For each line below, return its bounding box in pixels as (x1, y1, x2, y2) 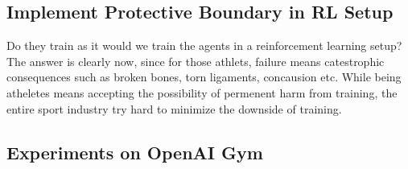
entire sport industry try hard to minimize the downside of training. (6, 100, 342, 117)
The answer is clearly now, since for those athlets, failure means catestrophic (6, 52, 385, 69)
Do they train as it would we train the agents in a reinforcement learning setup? (6, 37, 402, 54)
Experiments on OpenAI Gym (6, 139, 263, 164)
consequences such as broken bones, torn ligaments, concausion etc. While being (6, 68, 402, 85)
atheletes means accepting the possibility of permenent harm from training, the (6, 84, 398, 101)
